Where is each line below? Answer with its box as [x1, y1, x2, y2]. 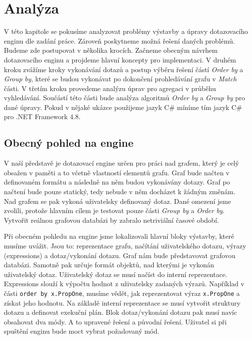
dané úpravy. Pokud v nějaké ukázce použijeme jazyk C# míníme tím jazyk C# [4, 102, 242, 112]
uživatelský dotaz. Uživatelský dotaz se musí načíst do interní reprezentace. [4, 269, 227, 279]
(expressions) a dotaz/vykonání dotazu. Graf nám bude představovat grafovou [4, 250, 236, 260]
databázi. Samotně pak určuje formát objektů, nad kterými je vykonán [4, 260, 214, 270]
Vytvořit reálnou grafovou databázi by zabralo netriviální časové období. [4, 215, 219, 225]
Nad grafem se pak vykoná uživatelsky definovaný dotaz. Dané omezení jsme [4, 196, 231, 206]
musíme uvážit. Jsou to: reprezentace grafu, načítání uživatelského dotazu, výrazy [4, 241, 246, 251]
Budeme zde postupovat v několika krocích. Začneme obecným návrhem [4, 45, 218, 55]
